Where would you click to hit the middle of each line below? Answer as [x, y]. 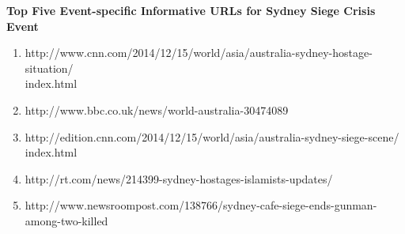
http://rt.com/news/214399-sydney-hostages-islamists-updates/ [179, 178]
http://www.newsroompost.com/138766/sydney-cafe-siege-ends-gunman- [201, 205]
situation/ [49, 68]
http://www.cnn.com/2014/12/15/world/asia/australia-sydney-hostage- [199, 53]
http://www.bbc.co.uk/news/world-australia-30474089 [157, 109]
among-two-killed [66, 220]
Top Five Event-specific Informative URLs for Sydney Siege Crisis [191, 10]
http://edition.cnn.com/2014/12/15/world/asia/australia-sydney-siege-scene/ [212, 136]
